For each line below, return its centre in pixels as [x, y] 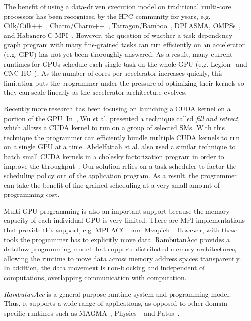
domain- [217, 303]
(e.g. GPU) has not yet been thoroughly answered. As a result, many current [118, 54]
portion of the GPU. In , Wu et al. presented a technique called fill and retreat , [122, 118]
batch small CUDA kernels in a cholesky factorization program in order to [114, 156]
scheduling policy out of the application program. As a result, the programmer [120, 175]
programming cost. [32, 194]
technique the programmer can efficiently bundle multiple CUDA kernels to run [122, 137]
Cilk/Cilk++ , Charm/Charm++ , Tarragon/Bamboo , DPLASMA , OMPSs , [122, 26]
